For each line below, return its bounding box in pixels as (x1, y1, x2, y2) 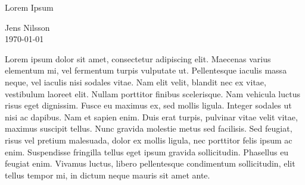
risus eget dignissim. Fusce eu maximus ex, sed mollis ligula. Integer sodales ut (5, 99, 292, 111)
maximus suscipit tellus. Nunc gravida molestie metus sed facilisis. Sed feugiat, (5, 122, 292, 135)
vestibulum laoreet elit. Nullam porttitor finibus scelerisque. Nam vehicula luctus (5, 87, 301, 100)
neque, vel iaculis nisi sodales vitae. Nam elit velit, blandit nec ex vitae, (5, 75, 266, 88)
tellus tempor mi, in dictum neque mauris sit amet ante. (5, 168, 210, 181)
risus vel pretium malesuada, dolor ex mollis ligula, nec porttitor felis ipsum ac (5, 133, 292, 146)
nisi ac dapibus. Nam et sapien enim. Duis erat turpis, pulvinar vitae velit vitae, (5, 110, 298, 123)
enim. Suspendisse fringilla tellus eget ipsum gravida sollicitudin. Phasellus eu (5, 145, 289, 158)
